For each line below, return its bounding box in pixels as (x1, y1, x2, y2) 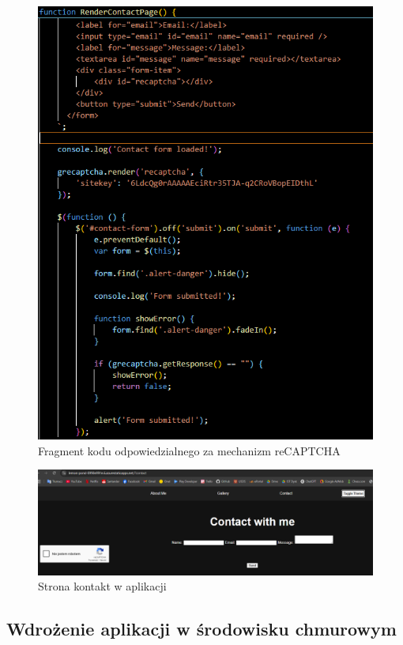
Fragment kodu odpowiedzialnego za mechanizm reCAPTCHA (38, 442, 341, 458)
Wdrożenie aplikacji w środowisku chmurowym (6, 617, 397, 641)
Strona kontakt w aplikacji (38, 578, 167, 594)
